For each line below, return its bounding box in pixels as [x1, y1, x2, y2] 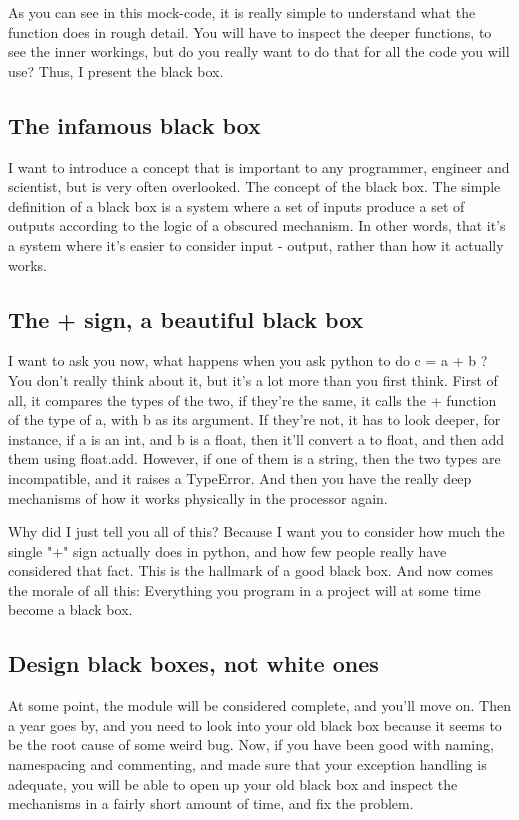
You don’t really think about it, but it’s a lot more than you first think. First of [8, 369, 498, 390]
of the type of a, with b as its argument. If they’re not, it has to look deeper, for [8, 409, 501, 430]
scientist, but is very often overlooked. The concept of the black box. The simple [8, 176, 501, 197]
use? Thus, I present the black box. [8, 60, 224, 81]
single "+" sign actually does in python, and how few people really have [8, 540, 447, 561]
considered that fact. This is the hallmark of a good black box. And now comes [8, 560, 493, 581]
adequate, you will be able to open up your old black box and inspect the [8, 773, 458, 794]
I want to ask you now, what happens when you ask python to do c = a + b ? [8, 350, 488, 371]
